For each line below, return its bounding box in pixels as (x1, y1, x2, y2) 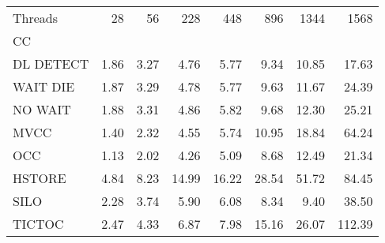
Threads (13, 9, 59, 27)
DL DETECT (13, 54, 89, 73)
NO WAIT (13, 100, 71, 118)
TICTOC (13, 215, 64, 233)
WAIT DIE (13, 77, 75, 95)
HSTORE (13, 169, 66, 187)
